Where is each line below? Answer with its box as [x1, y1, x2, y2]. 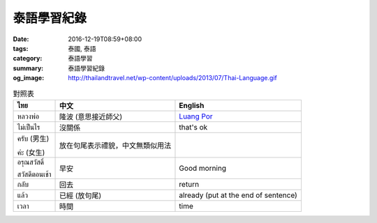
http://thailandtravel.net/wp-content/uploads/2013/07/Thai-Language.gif [68, 74, 277, 82]
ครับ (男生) [17, 133, 50, 143]
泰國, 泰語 [68, 44, 96, 52]
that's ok [179, 122, 208, 132]
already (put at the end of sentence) [179, 190, 298, 200]
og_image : [13, 74, 45, 82]
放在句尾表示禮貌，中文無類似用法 [59, 140, 171, 150]
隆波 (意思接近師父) [59, 111, 123, 121]
